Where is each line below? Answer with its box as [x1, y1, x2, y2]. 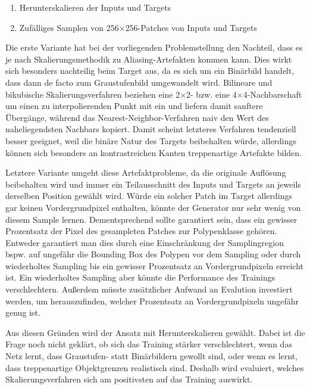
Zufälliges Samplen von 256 [19, 21, 119, 33]
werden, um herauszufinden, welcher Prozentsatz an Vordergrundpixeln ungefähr [5, 294, 299, 307]
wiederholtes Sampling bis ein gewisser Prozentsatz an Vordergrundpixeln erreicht [5, 259, 304, 272]
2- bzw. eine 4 [186, 88, 237, 100]
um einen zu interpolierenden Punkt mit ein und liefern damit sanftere [5, 99, 263, 112]
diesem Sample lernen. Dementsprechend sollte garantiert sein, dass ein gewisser [5, 213, 298, 225]
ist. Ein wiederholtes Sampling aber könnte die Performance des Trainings [5, 271, 275, 284]
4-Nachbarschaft [243, 88, 302, 100]
